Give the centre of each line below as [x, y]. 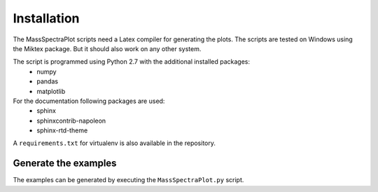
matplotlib [51, 91]
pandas [48, 81]
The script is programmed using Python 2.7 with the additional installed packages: [132, 62]
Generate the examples [65, 164]
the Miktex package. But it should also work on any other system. [107, 48]
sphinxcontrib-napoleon [71, 121]
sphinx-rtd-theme [62, 130]
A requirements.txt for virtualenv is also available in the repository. [114, 143]
